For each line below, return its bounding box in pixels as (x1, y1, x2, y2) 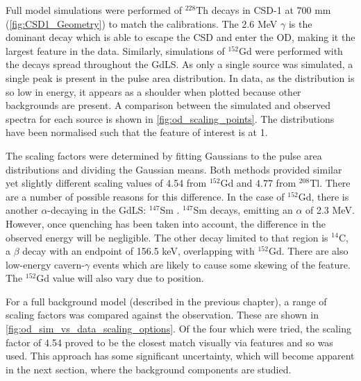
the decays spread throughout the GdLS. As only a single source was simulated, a (6, 57, 353, 71)
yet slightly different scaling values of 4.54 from (6, 176, 207, 190)
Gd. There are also (268, 244, 349, 258)
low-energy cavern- (6, 257, 85, 271)
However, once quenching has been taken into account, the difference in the (6, 216, 326, 230)
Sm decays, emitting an (193, 203, 293, 217)
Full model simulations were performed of (6, 3, 183, 17)
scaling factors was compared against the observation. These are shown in (6, 307, 319, 322)
